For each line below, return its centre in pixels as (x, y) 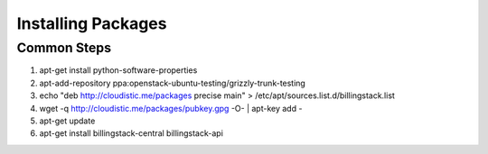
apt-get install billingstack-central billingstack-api (131, 133)
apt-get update (67, 121)
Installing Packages (92, 23)
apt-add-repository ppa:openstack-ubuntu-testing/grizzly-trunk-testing (173, 83)
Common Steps (64, 48)
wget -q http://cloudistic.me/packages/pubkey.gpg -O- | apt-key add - (171, 108)
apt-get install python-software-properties (118, 70)
